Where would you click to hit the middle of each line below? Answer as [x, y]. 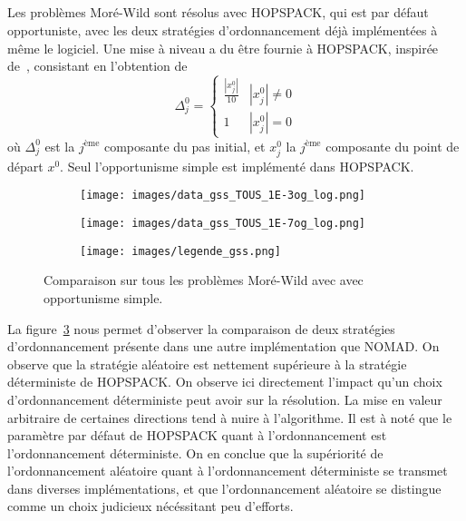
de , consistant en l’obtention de [97, 66]
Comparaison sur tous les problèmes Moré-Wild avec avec [204, 280]
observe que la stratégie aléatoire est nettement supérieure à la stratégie [207, 364]
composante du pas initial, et [184, 146]
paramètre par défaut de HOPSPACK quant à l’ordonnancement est [197, 435]
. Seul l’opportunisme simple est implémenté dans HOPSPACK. [237, 166]
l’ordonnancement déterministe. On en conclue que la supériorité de [195, 452]
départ [25, 166]
